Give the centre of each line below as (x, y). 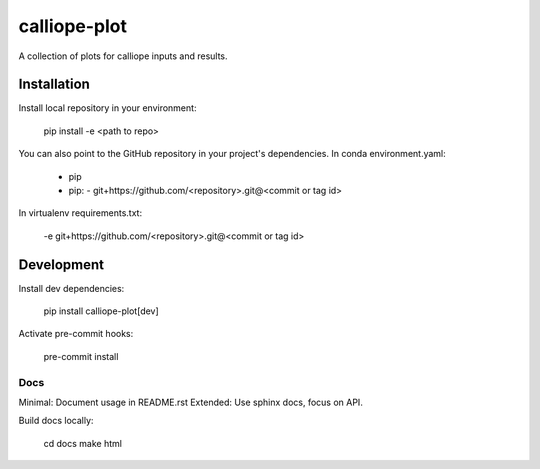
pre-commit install (81, 356)
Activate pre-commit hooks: (76, 334)
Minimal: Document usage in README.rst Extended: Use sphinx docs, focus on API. (191, 402)
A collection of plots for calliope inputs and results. (123, 56)
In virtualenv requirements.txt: (80, 213)
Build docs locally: (56, 421)
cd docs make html (82, 443)
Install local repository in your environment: (107, 108)
